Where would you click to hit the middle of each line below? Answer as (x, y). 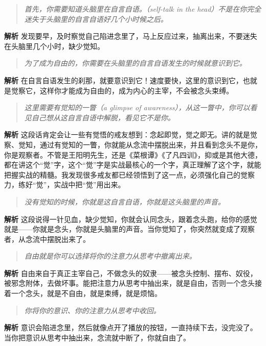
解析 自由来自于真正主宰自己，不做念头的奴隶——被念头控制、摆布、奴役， (131, 273)
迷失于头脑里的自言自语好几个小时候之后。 (96, 19)
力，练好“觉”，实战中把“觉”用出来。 (65, 184)
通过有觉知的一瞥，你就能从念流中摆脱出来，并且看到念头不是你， (151, 144)
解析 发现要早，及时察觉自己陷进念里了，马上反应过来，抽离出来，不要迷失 (131, 36)
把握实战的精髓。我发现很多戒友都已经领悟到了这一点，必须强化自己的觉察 (129, 174)
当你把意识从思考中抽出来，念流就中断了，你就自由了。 (97, 337)
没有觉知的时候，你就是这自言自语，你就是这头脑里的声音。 (125, 201)
